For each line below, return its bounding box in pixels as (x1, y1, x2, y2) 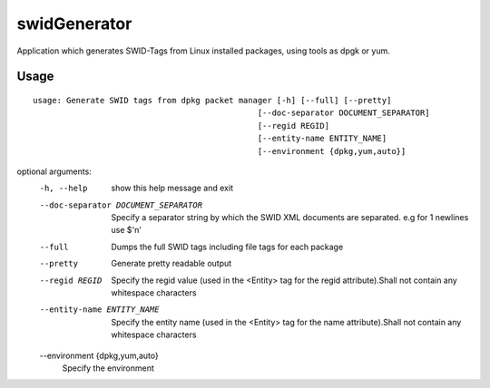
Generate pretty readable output (111, 258, 232, 269)
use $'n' (111, 225, 142, 236)
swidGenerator (16, 14, 132, 34)
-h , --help (39, 183, 88, 194)
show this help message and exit (111, 182, 233, 194)
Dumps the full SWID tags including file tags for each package (111, 241, 344, 252)
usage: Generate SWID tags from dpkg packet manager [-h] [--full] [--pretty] (33, 95, 392, 105)
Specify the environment (62, 363, 154, 373)
